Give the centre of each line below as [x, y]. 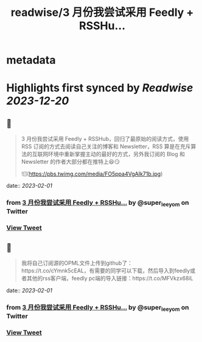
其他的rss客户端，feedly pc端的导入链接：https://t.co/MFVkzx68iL [110, 279]
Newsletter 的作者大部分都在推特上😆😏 [71, 162]
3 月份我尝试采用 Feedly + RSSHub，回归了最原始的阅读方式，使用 [105, 139]
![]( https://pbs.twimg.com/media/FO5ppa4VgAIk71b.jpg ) [92, 174]
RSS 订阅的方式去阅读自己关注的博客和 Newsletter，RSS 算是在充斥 [106, 146]
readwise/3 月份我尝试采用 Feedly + [102, 12]
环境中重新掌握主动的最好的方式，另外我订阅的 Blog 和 [117, 154]
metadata [31, 60]
